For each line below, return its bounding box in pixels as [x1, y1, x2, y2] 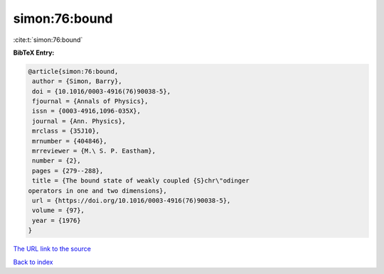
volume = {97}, [32, 207, 85, 214]
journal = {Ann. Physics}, [32, 117, 126, 125]
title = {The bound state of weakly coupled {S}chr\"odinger [32, 177, 250, 185]
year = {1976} [32, 217, 81, 224]
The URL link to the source [13, 245, 92, 253]
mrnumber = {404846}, [32, 137, 107, 145]
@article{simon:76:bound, [28, 67, 119, 75]
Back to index [13, 258, 53, 266]
